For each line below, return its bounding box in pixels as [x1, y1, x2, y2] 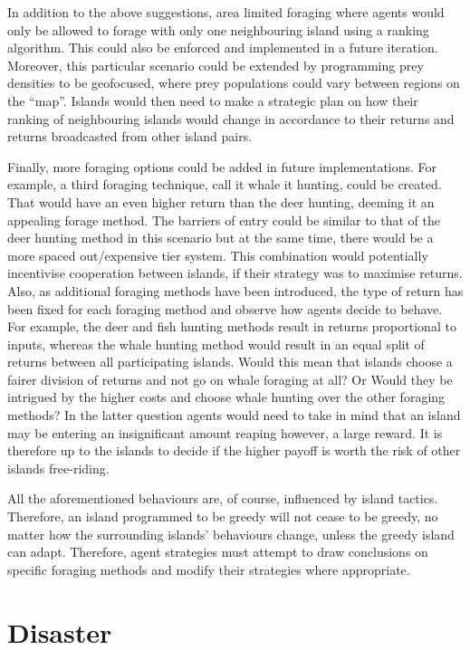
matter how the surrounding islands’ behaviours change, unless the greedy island [7, 524, 455, 543]
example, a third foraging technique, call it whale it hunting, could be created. [7, 175, 442, 194]
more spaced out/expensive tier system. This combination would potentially [7, 245, 428, 264]
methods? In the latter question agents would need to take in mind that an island [7, 406, 461, 425]
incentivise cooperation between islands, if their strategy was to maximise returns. [7, 263, 463, 282]
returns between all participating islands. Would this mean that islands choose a [7, 352, 453, 371]
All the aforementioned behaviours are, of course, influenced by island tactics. [7, 489, 438, 508]
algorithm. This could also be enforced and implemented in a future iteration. [7, 38, 438, 57]
